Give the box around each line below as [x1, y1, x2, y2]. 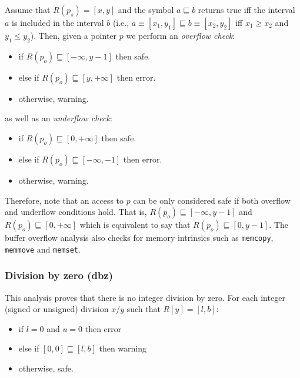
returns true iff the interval [198, 4, 295, 15]
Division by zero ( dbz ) [5, 268, 114, 283]
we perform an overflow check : [126, 29, 235, 41]
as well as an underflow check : [5, 112, 112, 124]
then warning [99, 342, 146, 354]
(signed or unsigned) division [5, 303, 109, 315]
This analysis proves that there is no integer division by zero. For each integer [5, 291, 285, 303]
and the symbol [118, 4, 174, 15]
